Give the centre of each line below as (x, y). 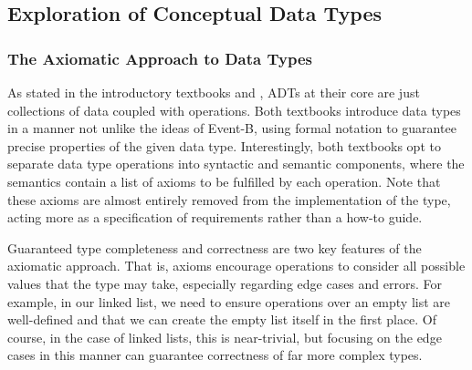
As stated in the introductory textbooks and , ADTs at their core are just (214, 92)
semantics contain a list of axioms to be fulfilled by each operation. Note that (224, 181)
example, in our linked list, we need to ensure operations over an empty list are (229, 301)
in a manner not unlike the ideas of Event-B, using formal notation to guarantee (232, 128)
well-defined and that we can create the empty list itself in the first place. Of (222, 319)
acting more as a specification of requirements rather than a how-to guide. (215, 217)
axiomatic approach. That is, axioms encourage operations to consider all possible (236, 266)
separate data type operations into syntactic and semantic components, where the (236, 164)
